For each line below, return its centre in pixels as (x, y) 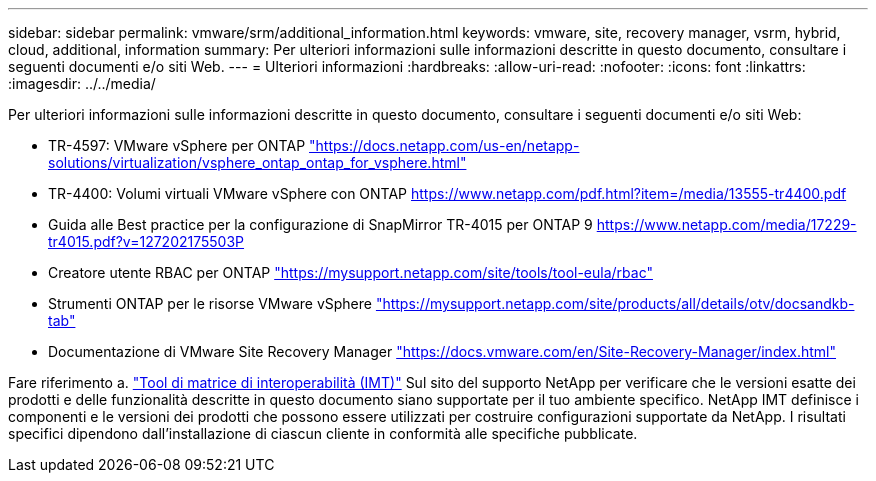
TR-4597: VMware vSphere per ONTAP (177, 145)
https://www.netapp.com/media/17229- (726, 224)
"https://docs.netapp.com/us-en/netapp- (444, 145)
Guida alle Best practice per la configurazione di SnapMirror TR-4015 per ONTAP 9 (320, 224)
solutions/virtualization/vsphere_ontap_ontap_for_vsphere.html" (257, 162)
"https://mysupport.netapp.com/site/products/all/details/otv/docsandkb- (615, 303)
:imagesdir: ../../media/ (82, 83)
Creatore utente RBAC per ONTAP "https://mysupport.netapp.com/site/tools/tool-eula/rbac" (350, 272)
